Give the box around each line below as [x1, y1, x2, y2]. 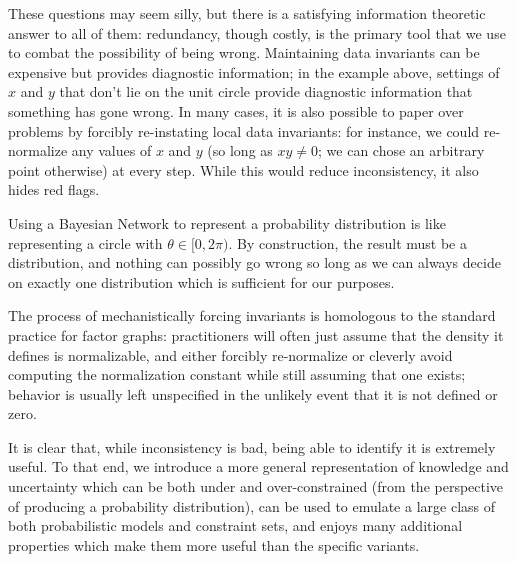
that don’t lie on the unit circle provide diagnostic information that [59, 81, 473, 102]
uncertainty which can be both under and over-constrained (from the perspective [8, 476, 504, 497]
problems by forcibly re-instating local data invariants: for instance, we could [8, 120, 480, 141]
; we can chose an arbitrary [318, 140, 485, 161]
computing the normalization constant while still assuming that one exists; [8, 364, 466, 385]
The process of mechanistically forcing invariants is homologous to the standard [8, 305, 496, 326]
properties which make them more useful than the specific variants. [8, 534, 420, 555]
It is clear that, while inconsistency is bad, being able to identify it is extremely [8, 436, 496, 457]
